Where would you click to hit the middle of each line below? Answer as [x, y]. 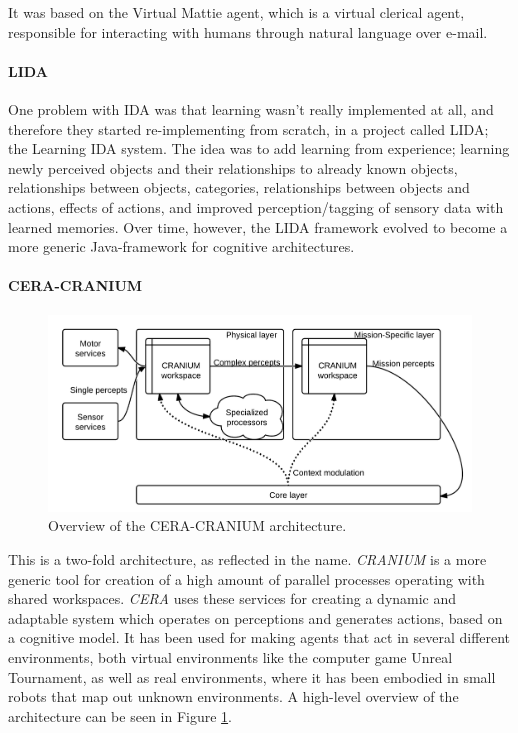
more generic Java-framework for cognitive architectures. [181, 246]
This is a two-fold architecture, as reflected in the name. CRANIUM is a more [247, 559]
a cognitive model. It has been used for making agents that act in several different [259, 637]
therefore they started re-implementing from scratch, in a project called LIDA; [248, 128]
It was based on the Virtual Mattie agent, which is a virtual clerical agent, [236, 12]
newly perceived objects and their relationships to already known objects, [233, 167]
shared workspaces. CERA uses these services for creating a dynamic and [232, 598]
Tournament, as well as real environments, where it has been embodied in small [252, 676]
